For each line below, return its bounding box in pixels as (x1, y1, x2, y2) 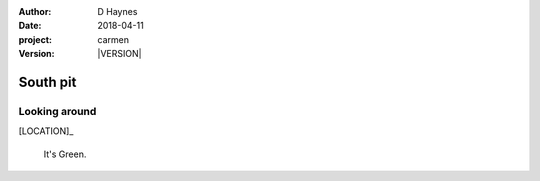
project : (18, 33, 52, 45)
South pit (18, 73, 77, 90)
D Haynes (97, 6, 138, 17)
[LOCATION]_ (18, 125, 74, 137)
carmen (97, 33, 130, 45)
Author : (18, 6, 52, 17)
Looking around (18, 104, 97, 118)
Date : (18, 20, 42, 32)
